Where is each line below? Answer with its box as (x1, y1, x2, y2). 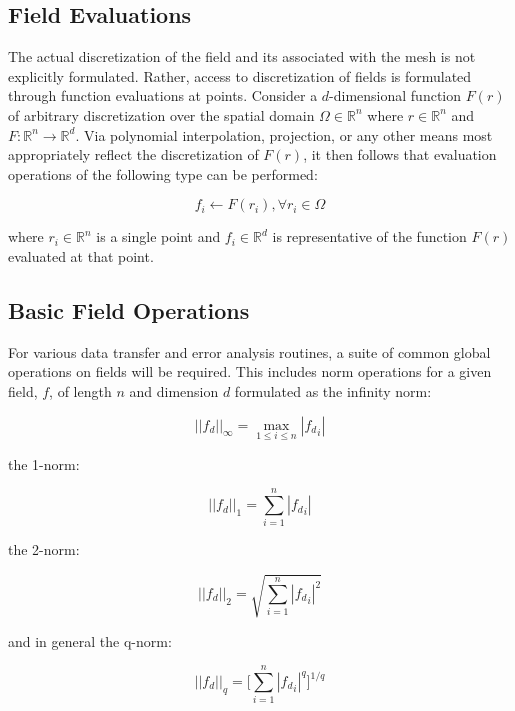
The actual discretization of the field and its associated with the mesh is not (8, 46, 476, 67)
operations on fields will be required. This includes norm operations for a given (8, 361, 492, 382)
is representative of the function (272, 226, 467, 247)
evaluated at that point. (8, 245, 154, 266)
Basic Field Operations (8, 294, 250, 325)
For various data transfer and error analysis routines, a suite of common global (8, 341, 491, 362)
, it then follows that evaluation (303, 144, 497, 165)
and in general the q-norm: (8, 630, 172, 651)
